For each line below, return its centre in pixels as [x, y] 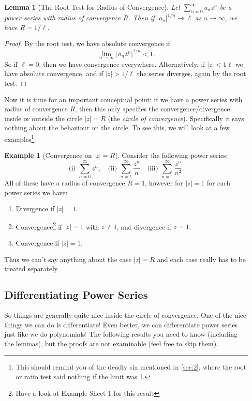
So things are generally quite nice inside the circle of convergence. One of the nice [125, 315]
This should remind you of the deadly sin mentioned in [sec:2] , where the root [131, 367]
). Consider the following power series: [171, 155]
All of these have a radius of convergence [65, 182]
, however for [164, 182]
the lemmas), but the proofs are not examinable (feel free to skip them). [111, 343]
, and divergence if [144, 226]
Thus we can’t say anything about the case [68, 259]
